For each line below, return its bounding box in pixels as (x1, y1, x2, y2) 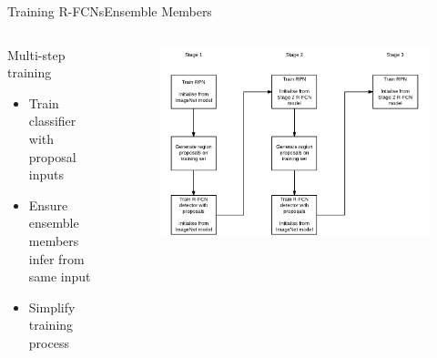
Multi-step (7, 45, 66, 64)
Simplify (28, 297, 76, 316)
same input (28, 267, 91, 286)
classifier (28, 111, 76, 130)
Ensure (28, 195, 68, 214)
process (28, 332, 69, 352)
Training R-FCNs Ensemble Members (7, 2, 212, 20)
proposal (28, 147, 76, 166)
